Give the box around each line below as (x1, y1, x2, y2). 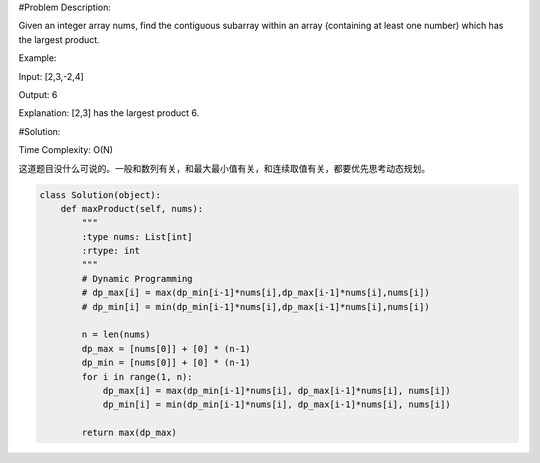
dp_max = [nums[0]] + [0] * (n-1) (81, 343, 251, 354)
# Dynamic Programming (81, 273, 194, 284)
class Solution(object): (39, 189, 162, 200)
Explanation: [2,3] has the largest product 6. (18, 107, 200, 119)
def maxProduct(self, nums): (60, 203, 204, 214)
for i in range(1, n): (81, 371, 194, 382)
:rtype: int (81, 245, 140, 257)
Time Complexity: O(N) (18, 144, 114, 156)
